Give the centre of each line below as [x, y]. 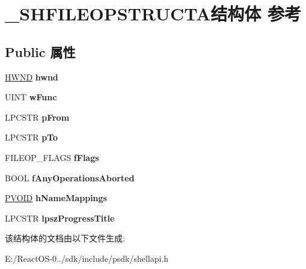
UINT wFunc [31, 97]
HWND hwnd [32, 77]
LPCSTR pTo [32, 137]
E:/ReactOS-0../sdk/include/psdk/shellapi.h [87, 258]
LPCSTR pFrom [37, 117]
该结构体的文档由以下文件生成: [65, 238]
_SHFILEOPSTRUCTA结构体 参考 [153, 14]
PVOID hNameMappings [56, 198]
